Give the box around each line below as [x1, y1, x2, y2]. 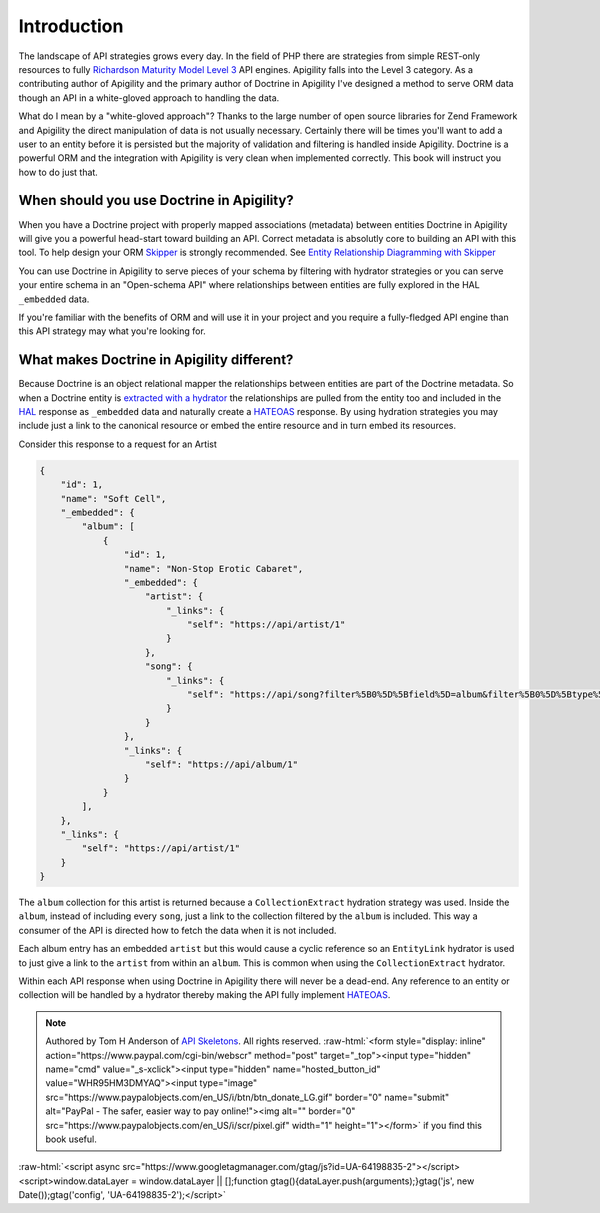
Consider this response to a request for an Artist [18, 438, 217, 450]
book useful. [45, 1133, 97, 1145]
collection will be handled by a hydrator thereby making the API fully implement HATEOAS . [18, 989, 391, 1001]
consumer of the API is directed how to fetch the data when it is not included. [18, 924, 337, 936]
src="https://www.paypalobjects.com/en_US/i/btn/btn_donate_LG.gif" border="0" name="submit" [45, 1091, 450, 1103]
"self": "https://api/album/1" [145, 758, 299, 770]
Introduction [18, 15, 124, 37]
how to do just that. [18, 166, 99, 178]
